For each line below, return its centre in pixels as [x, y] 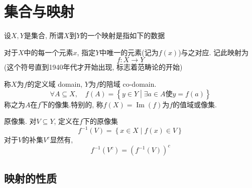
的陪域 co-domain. [128, 83]
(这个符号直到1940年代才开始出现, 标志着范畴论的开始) [93, 67]
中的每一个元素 [48, 52]
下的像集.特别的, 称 [72, 104]
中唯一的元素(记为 [129, 52]
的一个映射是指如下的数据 [123, 35]
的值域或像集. [195, 104]
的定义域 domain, [55, 83]
